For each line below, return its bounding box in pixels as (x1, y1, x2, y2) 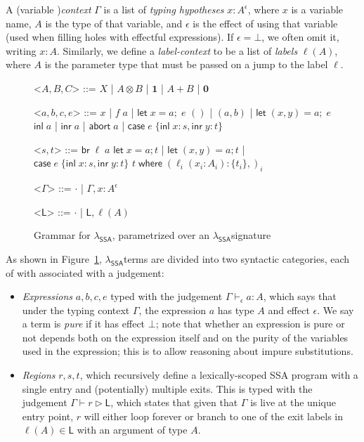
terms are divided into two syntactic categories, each (123, 251, 350, 266)
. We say (317, 302, 354, 317)
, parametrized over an (112, 228, 209, 242)
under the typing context (22, 302, 130, 317)
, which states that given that (110, 395, 238, 410)
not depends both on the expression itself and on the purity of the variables (22, 330, 349, 344)
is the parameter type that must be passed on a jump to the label (44, 57, 328, 72)
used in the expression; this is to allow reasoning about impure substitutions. (22, 344, 353, 358)
